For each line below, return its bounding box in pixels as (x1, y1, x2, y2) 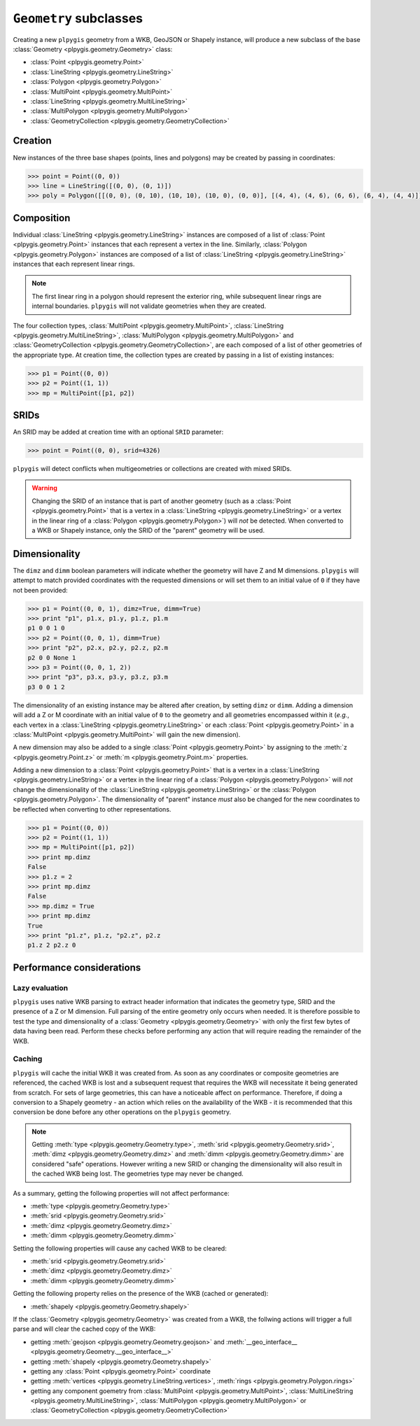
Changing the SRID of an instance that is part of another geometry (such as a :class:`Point (31, 497, 292, 505)
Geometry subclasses (13, 10, 143, 26)
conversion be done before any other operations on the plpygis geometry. (13, 1108, 231, 1116)
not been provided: (13, 586, 68, 594)
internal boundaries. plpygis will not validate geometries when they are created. (31, 302, 267, 311)
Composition (13, 212, 71, 224)
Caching (13, 1054, 43, 1064)
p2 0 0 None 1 (27, 654, 76, 661)
